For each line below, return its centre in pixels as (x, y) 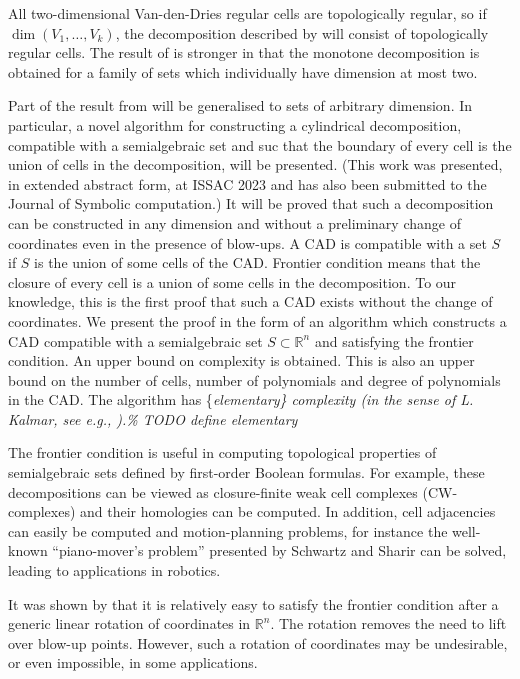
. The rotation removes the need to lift (388, 623)
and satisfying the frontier (394, 340)
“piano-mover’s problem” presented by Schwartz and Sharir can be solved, (279, 550)
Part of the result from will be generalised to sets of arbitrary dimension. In (240, 105)
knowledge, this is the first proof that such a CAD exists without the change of (250, 301)
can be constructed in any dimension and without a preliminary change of (234, 222)
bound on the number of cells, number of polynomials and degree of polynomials (254, 379)
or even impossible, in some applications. (133, 662)
